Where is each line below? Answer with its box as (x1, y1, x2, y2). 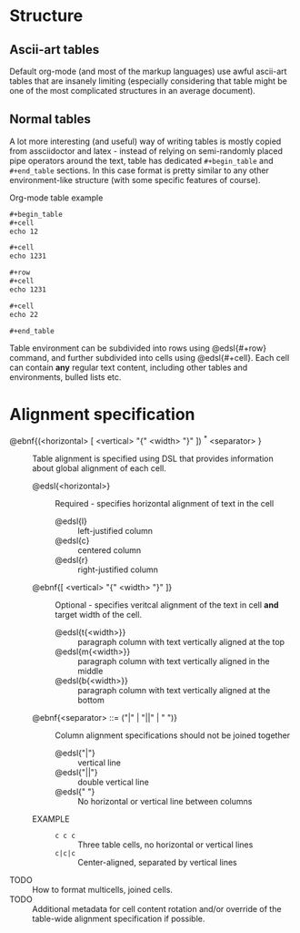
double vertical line (77, 776, 150, 788)
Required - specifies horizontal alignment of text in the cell (55, 498, 275, 509)
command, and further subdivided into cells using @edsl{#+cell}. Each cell (9, 353, 290, 364)
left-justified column (77, 526, 153, 537)
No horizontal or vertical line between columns (77, 796, 253, 807)
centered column (77, 545, 142, 556)
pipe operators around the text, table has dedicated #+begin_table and (9, 155, 274, 166)
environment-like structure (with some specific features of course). (9, 174, 261, 185)
